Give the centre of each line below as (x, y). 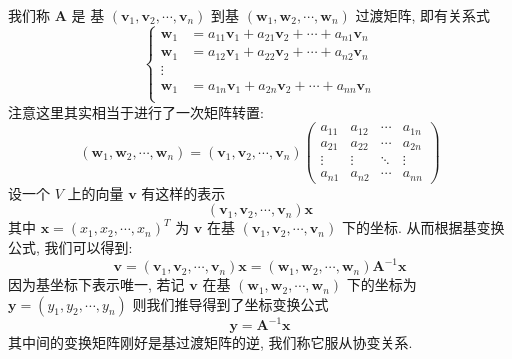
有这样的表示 (183, 192)
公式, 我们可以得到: (70, 246)
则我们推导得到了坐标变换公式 (230, 303)
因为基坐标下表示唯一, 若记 (96, 284)
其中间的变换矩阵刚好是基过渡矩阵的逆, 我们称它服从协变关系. (210, 342)
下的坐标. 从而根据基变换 (423, 227)
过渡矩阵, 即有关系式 (422, 15)
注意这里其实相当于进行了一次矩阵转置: (136, 111)
